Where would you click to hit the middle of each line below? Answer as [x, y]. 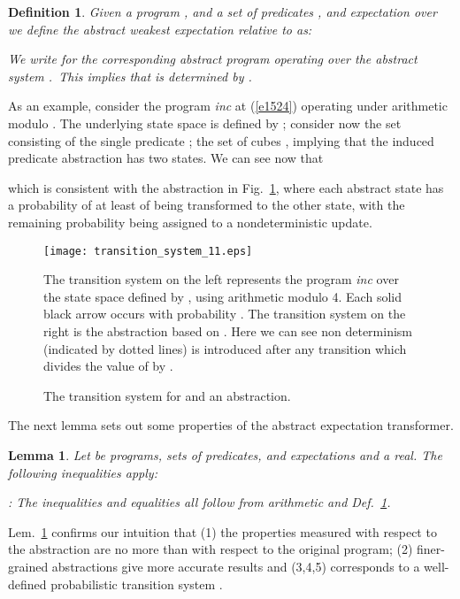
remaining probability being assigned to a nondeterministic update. [190, 222]
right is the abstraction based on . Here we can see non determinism [228, 330]
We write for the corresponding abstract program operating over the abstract [213, 59]
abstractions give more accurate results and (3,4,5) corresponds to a [236, 566]
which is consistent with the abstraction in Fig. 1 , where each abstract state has [226, 187]
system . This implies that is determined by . [130, 76]
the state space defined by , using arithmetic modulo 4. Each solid [222, 296]
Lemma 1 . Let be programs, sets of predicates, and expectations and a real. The [225, 454]
